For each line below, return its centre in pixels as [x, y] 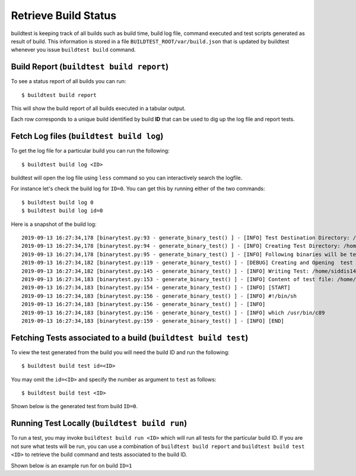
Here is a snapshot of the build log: [54, 224]
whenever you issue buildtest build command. [73, 50]
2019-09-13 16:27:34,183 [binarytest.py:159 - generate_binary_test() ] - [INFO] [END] [153, 321]
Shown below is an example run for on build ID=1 [71, 465]
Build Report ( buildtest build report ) [90, 67]
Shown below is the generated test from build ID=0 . [74, 406]
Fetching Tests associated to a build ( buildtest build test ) [130, 338]
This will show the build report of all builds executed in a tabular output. [98, 108]
